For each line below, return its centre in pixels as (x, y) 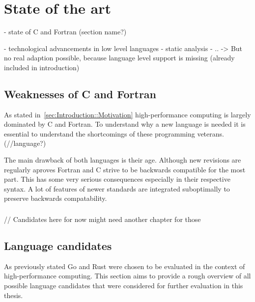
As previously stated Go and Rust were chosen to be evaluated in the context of (125, 266)
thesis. (14, 295)
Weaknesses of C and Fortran (80, 94)
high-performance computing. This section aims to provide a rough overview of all (127, 276)
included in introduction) (42, 67)
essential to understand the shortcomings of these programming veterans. (114, 133)
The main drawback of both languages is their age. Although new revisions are (123, 160)
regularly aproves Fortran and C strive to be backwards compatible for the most (125, 169)
